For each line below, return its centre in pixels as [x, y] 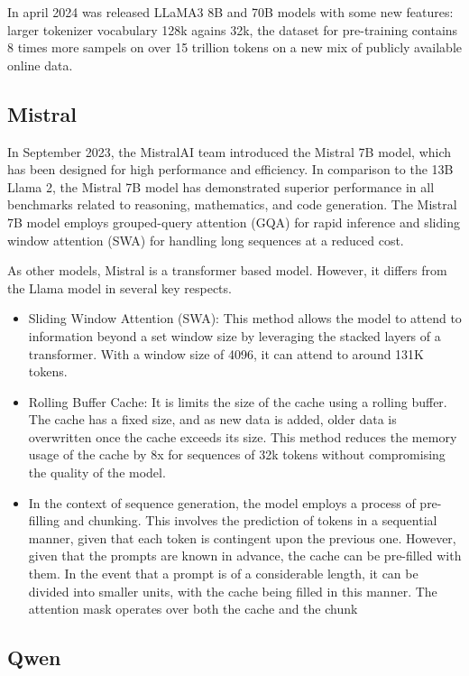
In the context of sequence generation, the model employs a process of [222, 502]
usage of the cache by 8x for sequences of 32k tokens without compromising [237, 454]
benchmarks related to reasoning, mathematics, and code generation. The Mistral [232, 204]
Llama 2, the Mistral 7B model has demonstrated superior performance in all [221, 186]
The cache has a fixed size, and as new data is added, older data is [212, 419]
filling [44, 520]
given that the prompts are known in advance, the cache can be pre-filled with [245, 556]
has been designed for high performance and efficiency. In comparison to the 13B [230, 169]
